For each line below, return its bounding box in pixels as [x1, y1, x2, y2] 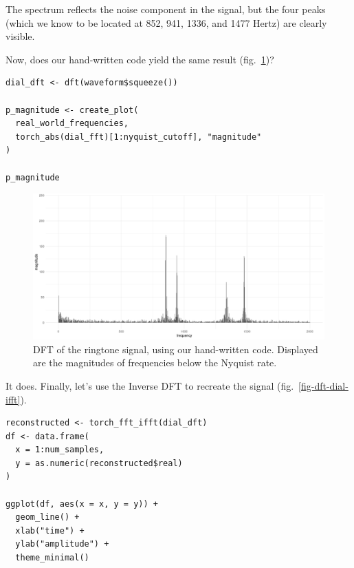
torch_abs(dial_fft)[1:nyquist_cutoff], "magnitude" [15, 132, 262, 142]
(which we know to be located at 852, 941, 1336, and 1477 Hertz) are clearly [5, 15, 327, 30]
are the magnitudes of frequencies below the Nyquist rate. [33, 355, 277, 370]
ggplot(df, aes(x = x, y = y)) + [5, 498, 158, 509]
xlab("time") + [15, 525, 85, 536]
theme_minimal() [15, 553, 89, 563]
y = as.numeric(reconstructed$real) [15, 458, 183, 468]
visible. [5, 29, 35, 43]
